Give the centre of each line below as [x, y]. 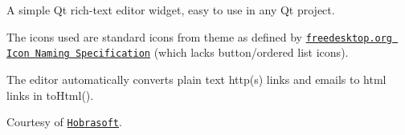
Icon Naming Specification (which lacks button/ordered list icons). [178, 52]
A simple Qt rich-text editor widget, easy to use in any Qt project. [171, 10]
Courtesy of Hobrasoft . [64, 122]
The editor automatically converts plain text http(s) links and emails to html [196, 79]
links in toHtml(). [50, 95]
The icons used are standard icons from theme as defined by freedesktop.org [200, 36]
